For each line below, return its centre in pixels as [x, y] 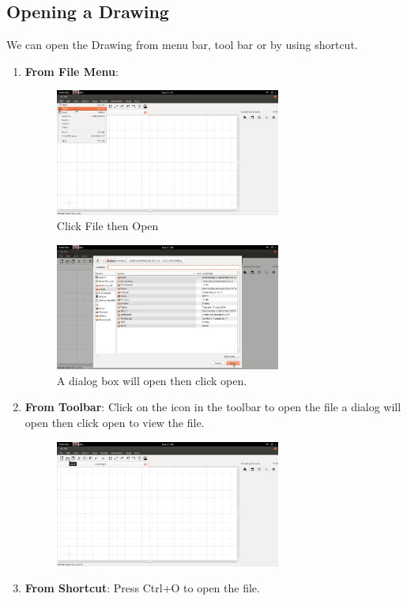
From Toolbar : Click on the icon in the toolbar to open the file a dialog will [213, 407]
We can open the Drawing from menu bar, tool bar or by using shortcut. [182, 45]
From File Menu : [72, 71]
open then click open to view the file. [115, 422]
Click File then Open [107, 226]
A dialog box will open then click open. [152, 380]
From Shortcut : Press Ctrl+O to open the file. [142, 588]
